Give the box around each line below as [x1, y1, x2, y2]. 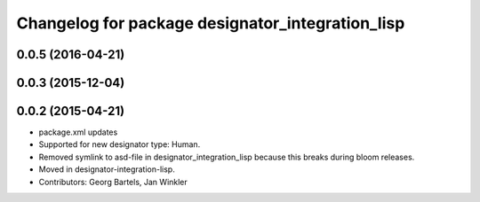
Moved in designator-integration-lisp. [38, 164, 175, 175]
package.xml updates [38, 127, 118, 137]
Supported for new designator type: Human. [38, 139, 201, 150]
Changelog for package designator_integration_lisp [16, 13, 405, 33]
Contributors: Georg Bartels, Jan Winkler [38, 176, 188, 187]
